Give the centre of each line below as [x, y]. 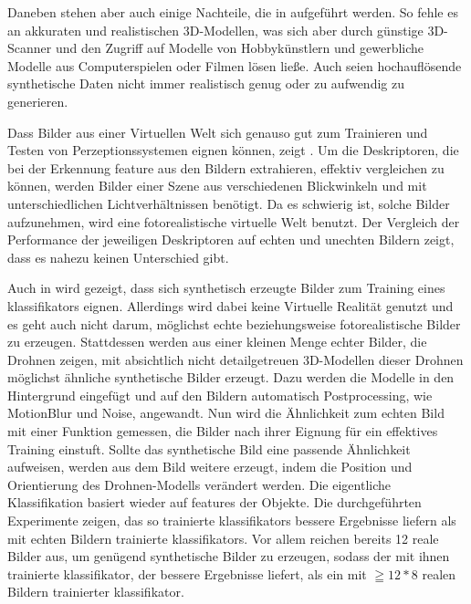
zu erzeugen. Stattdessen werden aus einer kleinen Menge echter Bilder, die [217, 342]
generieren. [38, 101]
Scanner [30, 48]
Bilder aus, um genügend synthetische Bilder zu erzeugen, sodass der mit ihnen [229, 556]
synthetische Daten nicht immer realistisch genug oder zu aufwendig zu [206, 83]
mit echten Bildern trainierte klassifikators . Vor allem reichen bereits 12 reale [223, 538]
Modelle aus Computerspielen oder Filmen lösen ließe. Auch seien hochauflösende [235, 65]
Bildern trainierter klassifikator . [96, 592]
